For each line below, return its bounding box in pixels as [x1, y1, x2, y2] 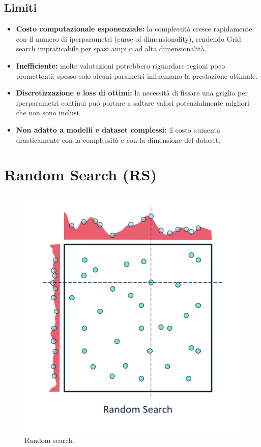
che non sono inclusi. [16, 107, 81, 118]
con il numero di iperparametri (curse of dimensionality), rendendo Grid [16, 33, 241, 44]
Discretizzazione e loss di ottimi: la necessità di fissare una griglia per [16, 87, 248, 98]
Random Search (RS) [4, 164, 157, 185]
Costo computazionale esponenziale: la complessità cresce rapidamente [16, 23, 252, 34]
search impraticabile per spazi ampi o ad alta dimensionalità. [16, 43, 207, 54]
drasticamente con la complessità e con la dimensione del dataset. [16, 134, 221, 145]
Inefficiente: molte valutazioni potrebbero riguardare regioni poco [16, 60, 225, 71]
